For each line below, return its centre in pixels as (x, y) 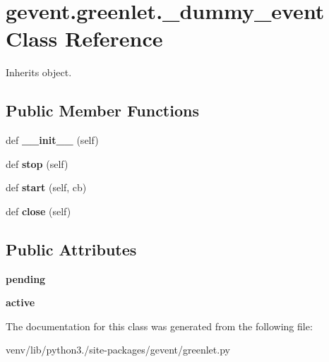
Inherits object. (39, 72)
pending (26, 278)
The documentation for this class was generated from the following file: (159, 326)
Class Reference (84, 38)
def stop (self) (37, 163)
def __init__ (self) (52, 140)
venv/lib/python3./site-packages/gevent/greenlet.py (118, 350)
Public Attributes (71, 249)
